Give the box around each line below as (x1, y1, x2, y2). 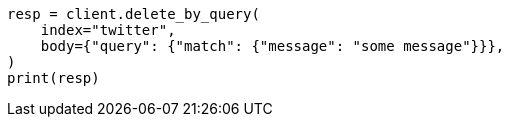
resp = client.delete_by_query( (7, 6, 260, 22)
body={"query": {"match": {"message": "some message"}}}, (40, 38, 505, 54)
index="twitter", (40, 22, 176, 38)
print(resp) (7, 70, 100, 86)
